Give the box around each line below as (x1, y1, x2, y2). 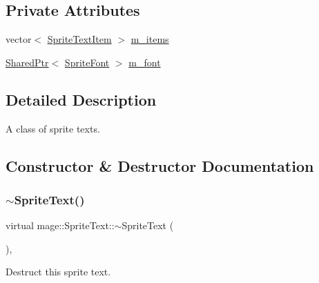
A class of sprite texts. (6, 121, 100, 135)
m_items (130, 32, 169, 46)
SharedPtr (6, 55, 49, 69)
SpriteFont (64, 55, 110, 69)
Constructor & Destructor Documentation (6, 155, 314, 176)
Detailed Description (6, 88, 157, 110)
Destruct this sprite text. (6, 264, 111, 279)
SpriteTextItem (47, 32, 112, 46)
